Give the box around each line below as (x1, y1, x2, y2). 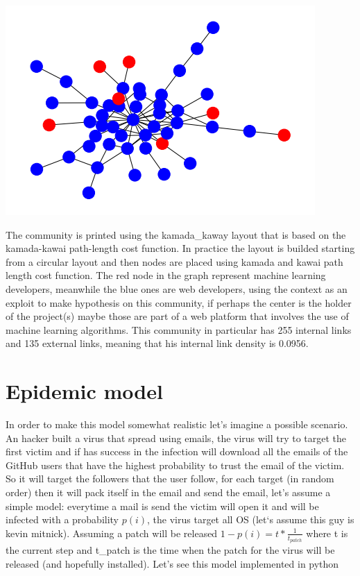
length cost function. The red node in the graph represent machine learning (6, 268, 326, 282)
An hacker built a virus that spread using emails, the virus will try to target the (6, 430, 347, 445)
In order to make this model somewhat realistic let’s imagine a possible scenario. (6, 417, 348, 432)
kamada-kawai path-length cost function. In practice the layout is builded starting (6, 241, 355, 255)
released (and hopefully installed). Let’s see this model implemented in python (6, 556, 339, 570)
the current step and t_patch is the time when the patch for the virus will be (6, 543, 335, 557)
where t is (306, 525, 348, 540)
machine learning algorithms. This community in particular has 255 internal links (6, 322, 352, 337)
